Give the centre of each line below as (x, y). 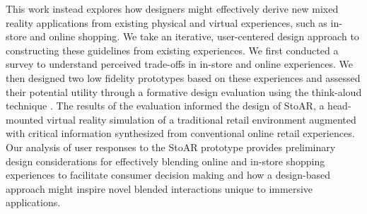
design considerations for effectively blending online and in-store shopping (165, 161)
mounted (25, 119)
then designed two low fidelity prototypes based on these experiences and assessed (183, 77)
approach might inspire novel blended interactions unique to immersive (159, 188)
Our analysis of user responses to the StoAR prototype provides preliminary (171, 147)
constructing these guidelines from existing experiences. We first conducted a (172, 50)
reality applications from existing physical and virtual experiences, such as (167, 22)
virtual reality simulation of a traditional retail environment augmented (201, 119)
